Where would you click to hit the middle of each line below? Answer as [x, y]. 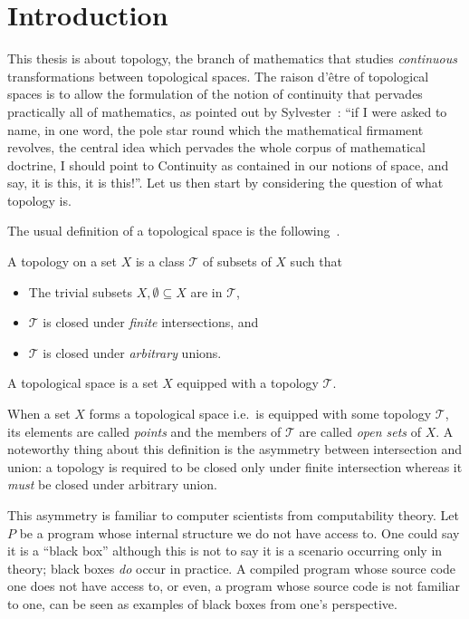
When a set [39, 414]
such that [316, 261]
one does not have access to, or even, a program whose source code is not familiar [234, 586]
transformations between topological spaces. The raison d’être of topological [218, 76]
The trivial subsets [81, 291]
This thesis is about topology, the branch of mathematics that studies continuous [232, 58]
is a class [160, 261]
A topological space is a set [83, 383]
